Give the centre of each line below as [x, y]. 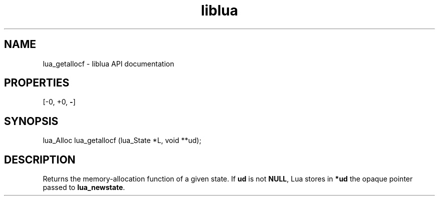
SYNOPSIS [31, 121]
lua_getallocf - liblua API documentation [108, 63]
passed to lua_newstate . [84, 187]
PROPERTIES [37, 83]
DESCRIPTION [40, 159]
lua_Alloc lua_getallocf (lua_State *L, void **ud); [122, 140]
